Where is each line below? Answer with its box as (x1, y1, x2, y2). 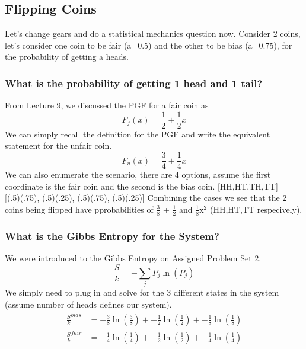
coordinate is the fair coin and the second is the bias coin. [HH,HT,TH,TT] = (5, 180, 288, 192)
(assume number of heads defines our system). (5, 297, 172, 310)
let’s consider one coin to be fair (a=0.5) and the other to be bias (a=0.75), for (5, 39, 292, 51)
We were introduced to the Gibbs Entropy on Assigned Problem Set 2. (5, 251, 262, 264)
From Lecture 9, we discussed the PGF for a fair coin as (5, 99, 209, 111)
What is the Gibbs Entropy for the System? (5, 228, 219, 243)
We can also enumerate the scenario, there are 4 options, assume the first (5, 168, 271, 181)
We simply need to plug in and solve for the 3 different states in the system (5, 286, 279, 299)
